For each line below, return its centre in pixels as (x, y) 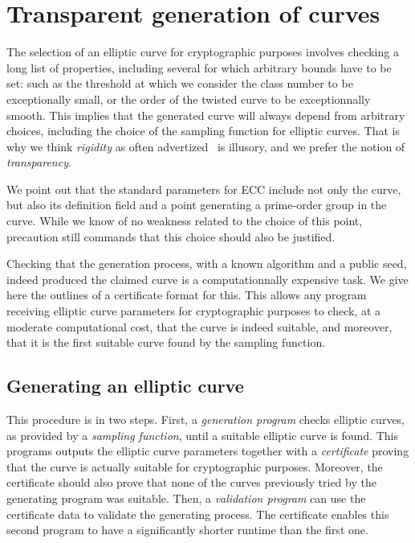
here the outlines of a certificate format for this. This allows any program (187, 295)
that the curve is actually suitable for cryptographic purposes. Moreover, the (195, 466)
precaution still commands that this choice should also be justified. (171, 236)
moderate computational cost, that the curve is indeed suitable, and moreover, (199, 326)
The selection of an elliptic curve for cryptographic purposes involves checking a (203, 52)
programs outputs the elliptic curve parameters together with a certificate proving (208, 451)
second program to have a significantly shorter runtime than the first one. (187, 530)
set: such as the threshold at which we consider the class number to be (180, 83)
